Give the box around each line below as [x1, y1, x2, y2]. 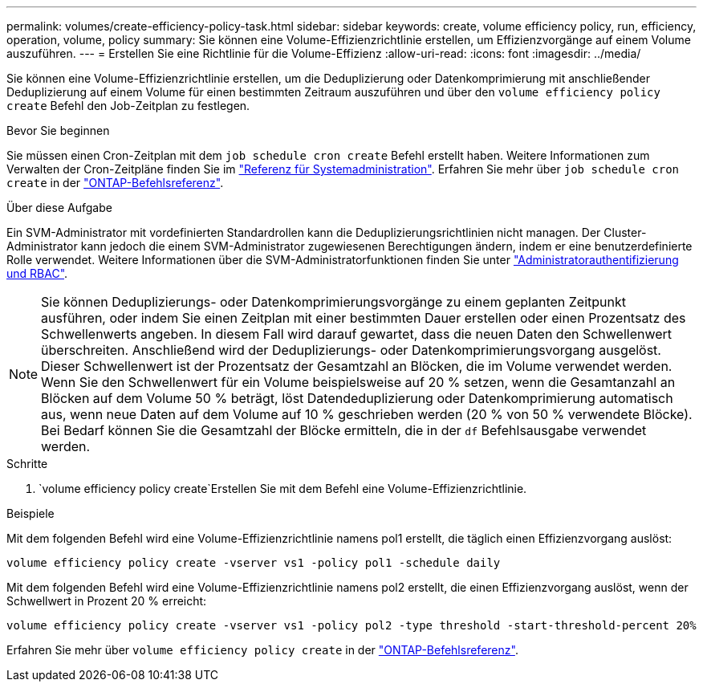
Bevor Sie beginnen [6, 124, 110, 137]
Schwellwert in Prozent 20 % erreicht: [6, 594, 207, 608]
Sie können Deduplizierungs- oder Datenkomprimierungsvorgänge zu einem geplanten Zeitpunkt [41, 294, 626, 310]
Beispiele [6, 507, 55, 520]
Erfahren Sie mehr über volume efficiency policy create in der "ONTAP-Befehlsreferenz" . [6, 643, 518, 657]
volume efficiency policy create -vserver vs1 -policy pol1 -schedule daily [6, 556, 501, 569]
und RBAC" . [6, 267, 68, 280]
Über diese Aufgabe [6, 201, 112, 214]
